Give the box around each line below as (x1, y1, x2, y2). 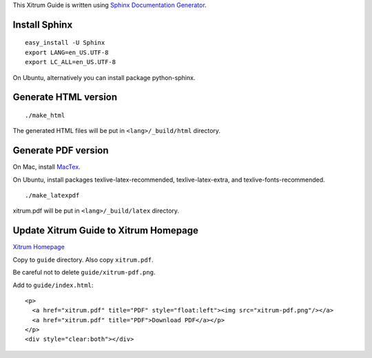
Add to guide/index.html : (12, 281, 94, 289)
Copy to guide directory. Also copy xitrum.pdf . (12, 255, 154, 264)
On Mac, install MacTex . (12, 162, 81, 171)
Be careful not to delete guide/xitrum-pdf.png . (12, 268, 156, 277)
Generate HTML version (12, 92, 118, 103)
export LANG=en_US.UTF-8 (25, 48, 109, 56)
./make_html (25, 111, 65, 119)
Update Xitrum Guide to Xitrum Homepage (12, 224, 199, 237)
